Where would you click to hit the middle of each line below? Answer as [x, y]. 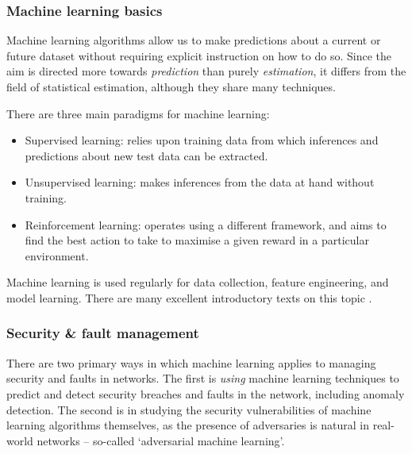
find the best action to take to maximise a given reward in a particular [197, 240]
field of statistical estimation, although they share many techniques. [171, 87]
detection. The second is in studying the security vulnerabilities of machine [189, 409]
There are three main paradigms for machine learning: [138, 113]
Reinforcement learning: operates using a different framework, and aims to [206, 224]
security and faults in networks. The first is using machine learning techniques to [203, 378]
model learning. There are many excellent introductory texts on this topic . [189, 297]
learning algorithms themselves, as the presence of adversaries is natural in [188, 425]
